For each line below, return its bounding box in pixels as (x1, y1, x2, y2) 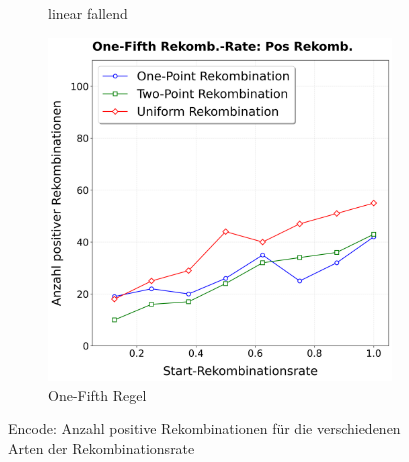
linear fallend (48, 3, 128, 23)
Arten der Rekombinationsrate (8, 437, 195, 458)
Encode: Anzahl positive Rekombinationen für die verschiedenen (8, 418, 401, 439)
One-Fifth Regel (48, 384, 147, 405)
